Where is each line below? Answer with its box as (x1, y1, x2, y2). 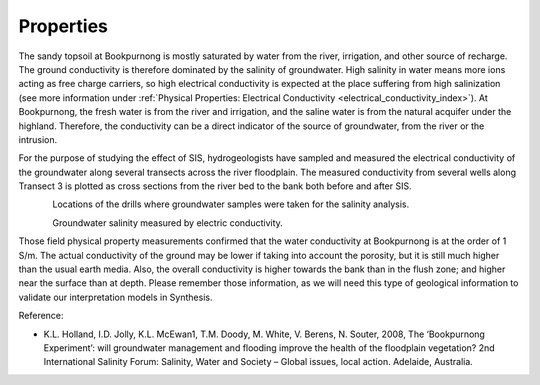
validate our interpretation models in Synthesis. (18, 291, 213, 303)
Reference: (18, 310, 64, 322)
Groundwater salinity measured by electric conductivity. (52, 216, 284, 229)
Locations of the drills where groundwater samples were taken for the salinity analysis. (52, 198, 410, 210)
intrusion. (18, 133, 58, 145)
